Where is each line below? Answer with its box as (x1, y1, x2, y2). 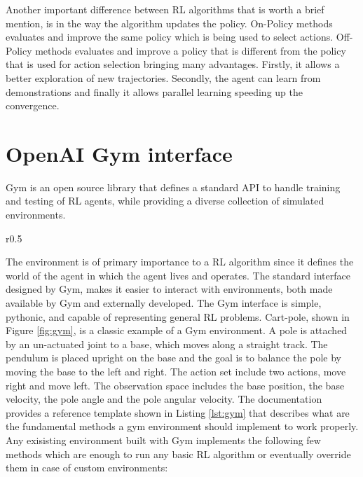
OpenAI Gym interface (6, 139, 233, 167)
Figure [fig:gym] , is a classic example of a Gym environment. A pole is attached (6, 323, 348, 338)
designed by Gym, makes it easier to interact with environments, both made (6, 282, 333, 296)
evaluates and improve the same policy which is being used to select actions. (6, 29, 334, 44)
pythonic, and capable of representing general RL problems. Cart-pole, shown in (6, 309, 350, 324)
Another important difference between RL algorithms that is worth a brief (6, 2, 324, 16)
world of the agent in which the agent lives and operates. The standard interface (6, 268, 350, 282)
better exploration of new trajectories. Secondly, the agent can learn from (6, 70, 321, 85)
